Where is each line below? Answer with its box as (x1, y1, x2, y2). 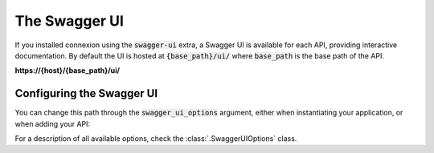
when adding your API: (14, 119, 91, 128)
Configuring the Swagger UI (14, 87, 158, 100)
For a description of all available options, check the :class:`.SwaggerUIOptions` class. (14, 134, 297, 143)
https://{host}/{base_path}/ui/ (14, 66, 121, 75)
